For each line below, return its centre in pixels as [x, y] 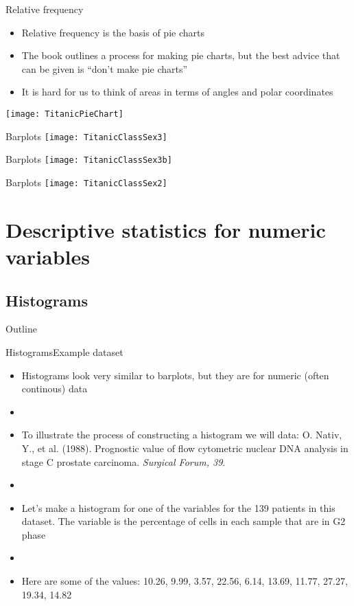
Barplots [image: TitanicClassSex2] [86, 182]
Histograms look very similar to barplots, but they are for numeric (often [175, 375]
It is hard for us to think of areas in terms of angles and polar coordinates [177, 92]
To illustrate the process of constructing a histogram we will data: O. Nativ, [182, 435]
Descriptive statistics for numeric [166, 229]
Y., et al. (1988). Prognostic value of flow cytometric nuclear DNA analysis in [185, 448]
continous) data [55, 389]
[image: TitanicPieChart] [64, 114]
